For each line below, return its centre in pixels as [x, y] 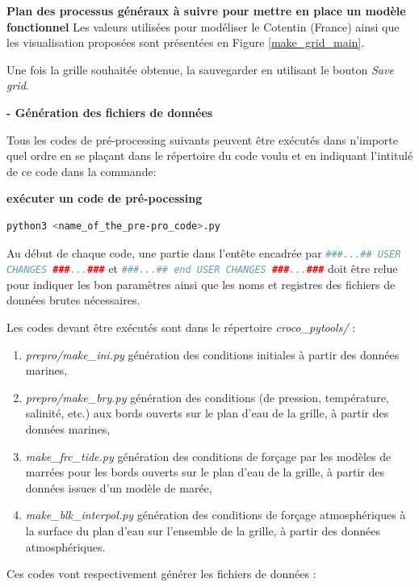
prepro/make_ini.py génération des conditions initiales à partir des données [212, 354]
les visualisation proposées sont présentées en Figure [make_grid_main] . [186, 42]
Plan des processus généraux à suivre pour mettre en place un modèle [206, 10]
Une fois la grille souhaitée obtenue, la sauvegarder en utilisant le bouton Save [200, 69]
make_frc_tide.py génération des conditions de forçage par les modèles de [208, 456]
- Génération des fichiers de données [110, 112]
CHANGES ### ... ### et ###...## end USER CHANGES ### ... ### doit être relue [202, 268]
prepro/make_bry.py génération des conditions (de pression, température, [207, 397]
